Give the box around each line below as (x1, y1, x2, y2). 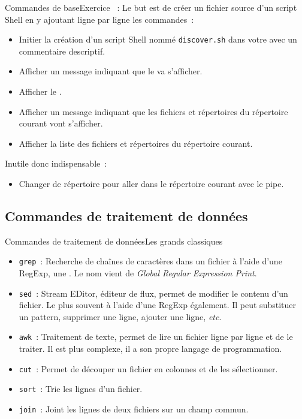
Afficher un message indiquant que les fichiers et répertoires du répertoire (19, 105, 288, 117)
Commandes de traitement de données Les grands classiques (5, 234, 223, 247)
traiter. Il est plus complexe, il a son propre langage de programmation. (19, 342, 282, 355)
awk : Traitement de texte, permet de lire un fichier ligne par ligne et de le (19, 330, 293, 343)
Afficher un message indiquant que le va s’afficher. (19, 65, 203, 77)
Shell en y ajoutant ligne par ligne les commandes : (5, 13, 194, 25)
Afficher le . (19, 85, 62, 98)
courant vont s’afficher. (19, 117, 103, 129)
